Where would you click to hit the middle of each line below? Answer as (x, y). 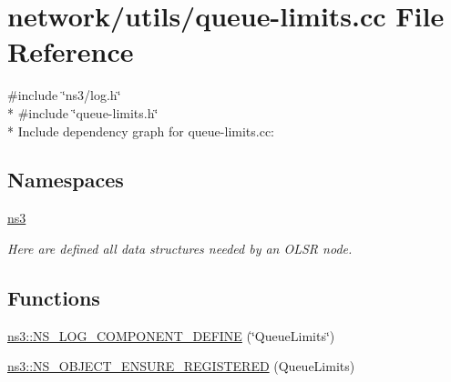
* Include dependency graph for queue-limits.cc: (141, 131)
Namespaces (66, 180)
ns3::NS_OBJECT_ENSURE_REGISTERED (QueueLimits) (181, 366)
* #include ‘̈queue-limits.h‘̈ (83, 112)
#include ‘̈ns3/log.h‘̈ (64, 95)
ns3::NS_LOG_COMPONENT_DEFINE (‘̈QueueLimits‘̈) (171, 335)
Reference (71, 51)
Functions (54, 297)
